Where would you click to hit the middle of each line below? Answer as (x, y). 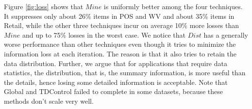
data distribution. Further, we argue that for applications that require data (116, 63)
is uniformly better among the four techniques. (173, 6)
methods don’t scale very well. (49, 101)
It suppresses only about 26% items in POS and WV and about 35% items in (119, 16)
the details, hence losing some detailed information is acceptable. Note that (116, 82)
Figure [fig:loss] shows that (44, 6)
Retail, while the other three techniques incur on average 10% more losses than (122, 25)
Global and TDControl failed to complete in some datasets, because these (114, 91)
